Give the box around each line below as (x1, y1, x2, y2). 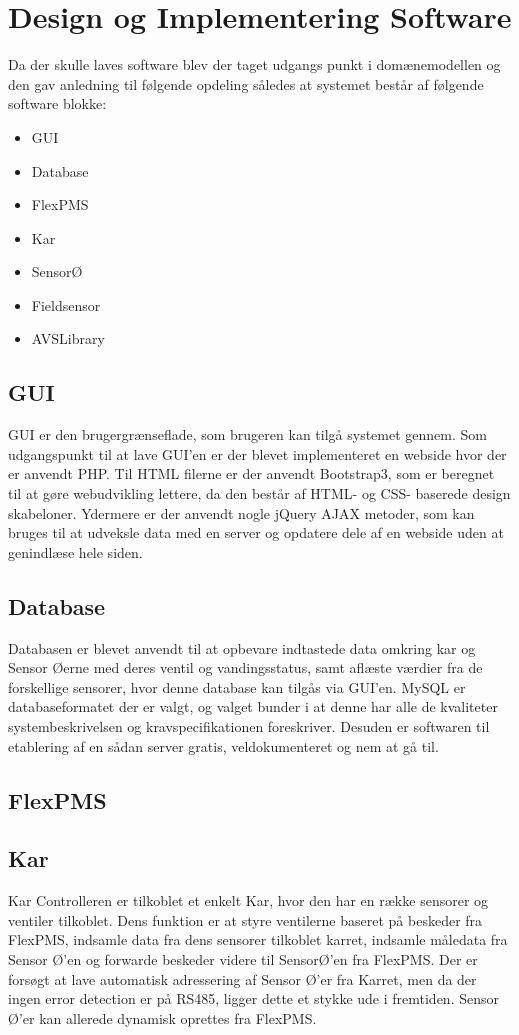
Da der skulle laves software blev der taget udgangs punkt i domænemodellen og (8, 54, 501, 75)
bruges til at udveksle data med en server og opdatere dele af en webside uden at (8, 522, 504, 543)
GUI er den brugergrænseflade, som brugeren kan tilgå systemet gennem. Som (8, 424, 487, 445)
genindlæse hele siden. (8, 541, 143, 562)
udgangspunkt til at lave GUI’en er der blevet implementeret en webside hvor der (8, 443, 507, 464)
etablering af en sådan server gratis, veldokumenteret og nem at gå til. (8, 735, 439, 756)
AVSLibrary (31, 328, 105, 349)
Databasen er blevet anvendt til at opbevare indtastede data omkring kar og (8, 637, 476, 658)
